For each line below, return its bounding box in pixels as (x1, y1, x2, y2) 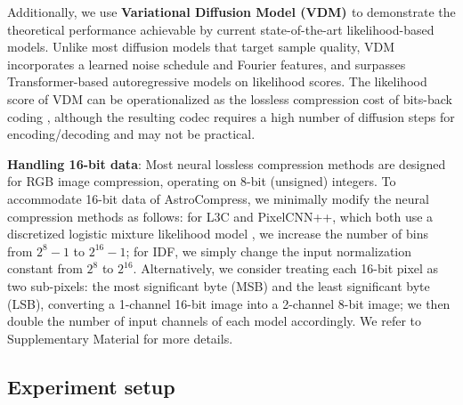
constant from (7, 259, 83, 278)
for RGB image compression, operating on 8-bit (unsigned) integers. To (7, 172, 396, 190)
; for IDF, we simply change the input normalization (126, 241, 412, 260)
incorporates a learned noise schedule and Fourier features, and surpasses (7, 54, 406, 73)
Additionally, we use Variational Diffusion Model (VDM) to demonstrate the (7, 3, 456, 20)
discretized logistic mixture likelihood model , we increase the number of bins (7, 224, 428, 243)
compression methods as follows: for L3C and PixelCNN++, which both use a (7, 207, 434, 225)
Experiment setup (7, 372, 175, 400)
